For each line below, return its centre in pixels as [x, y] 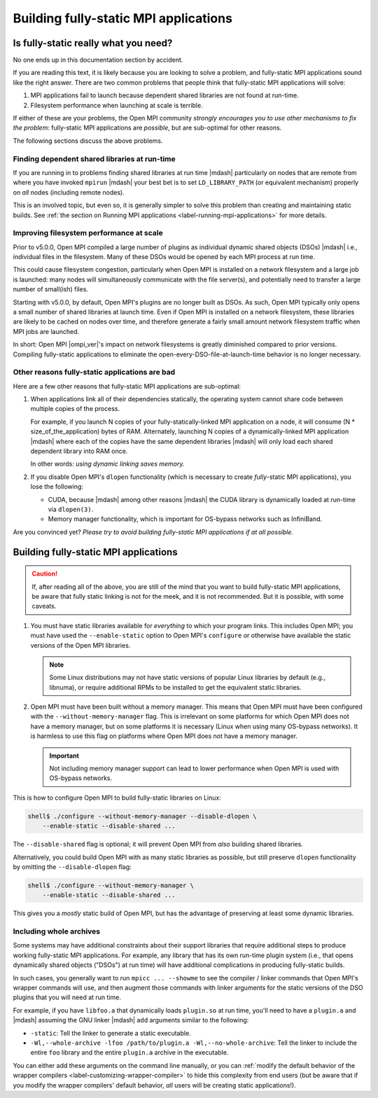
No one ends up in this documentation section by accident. [98, 60]
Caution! [45, 574]
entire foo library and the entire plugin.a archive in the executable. [129, 1052]
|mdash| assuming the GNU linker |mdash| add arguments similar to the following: [131, 1020]
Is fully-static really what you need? [93, 43]
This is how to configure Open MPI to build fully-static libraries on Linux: [117, 798]
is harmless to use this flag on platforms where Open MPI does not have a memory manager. [164, 736]
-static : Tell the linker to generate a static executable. [111, 1033]
